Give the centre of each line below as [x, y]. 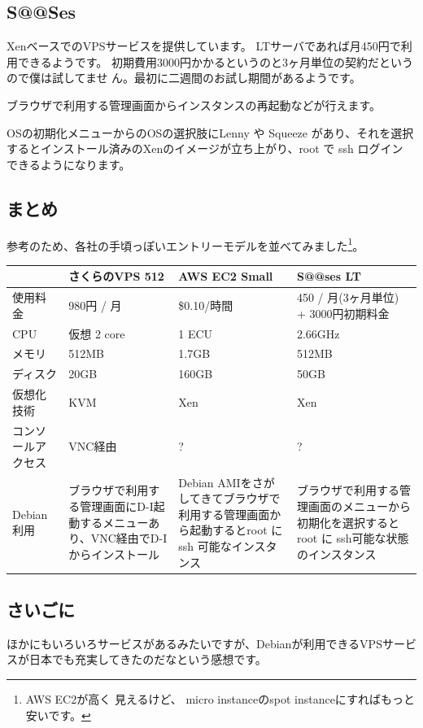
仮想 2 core [97, 333]
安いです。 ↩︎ [58, 715]
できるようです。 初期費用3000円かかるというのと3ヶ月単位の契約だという [215, 61]
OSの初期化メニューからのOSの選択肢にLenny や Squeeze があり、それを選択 [210, 132]
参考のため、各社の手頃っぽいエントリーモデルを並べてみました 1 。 [185, 244]
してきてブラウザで [229, 498]
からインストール [114, 554]
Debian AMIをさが [227, 482]
